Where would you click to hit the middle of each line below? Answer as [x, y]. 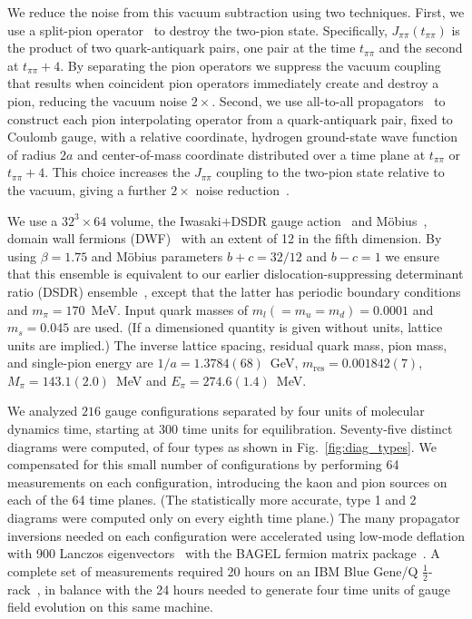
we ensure [412, 255]
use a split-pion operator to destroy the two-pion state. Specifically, [197, 29]
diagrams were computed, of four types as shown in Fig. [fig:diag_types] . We [222, 446]
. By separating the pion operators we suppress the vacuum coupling [251, 65]
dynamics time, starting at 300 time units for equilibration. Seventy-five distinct [230, 429]
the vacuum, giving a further [87, 189]
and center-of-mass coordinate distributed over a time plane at [251, 154]
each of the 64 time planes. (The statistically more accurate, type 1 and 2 [212, 500]
